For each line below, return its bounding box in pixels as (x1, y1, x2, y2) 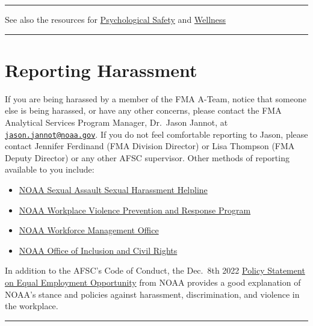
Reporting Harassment (5, 57, 197, 82)
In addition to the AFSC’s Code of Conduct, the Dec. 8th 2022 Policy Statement (5, 264, 305, 277)
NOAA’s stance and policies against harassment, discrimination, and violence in (5, 288, 300, 300)
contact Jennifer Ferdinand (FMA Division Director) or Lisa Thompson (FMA (5, 140, 295, 152)
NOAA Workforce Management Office (19, 224, 159, 236)
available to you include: (5, 163, 95, 176)
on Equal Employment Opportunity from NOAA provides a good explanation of (5, 275, 301, 288)
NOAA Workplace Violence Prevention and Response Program (19, 203, 251, 216)
